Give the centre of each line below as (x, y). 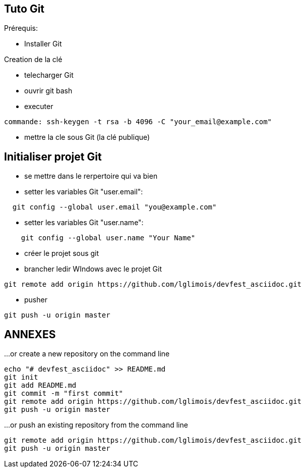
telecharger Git (49, 75)
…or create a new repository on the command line (87, 354)
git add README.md (40, 385)
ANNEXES (30, 334)
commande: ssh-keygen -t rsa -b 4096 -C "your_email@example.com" (138, 122)
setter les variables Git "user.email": (84, 192)
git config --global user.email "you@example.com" (114, 207)
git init (21, 377)
